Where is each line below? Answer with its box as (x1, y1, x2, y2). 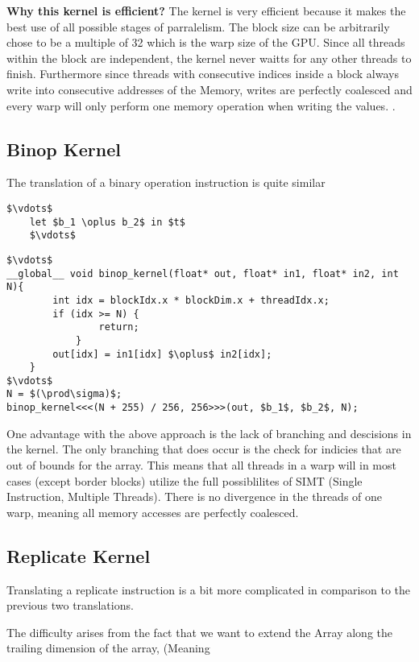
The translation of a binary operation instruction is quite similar (6, 174, 326, 191)
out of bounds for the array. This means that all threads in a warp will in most (6, 456, 396, 473)
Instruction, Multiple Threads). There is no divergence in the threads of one (6, 488, 383, 505)
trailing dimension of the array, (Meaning (6, 639, 210, 656)
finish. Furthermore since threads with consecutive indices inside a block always (6, 65, 399, 82)
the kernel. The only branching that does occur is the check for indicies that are (6, 441, 401, 457)
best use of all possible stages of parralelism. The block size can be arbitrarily (6, 18, 390, 35)
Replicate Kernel (6, 543, 151, 568)
